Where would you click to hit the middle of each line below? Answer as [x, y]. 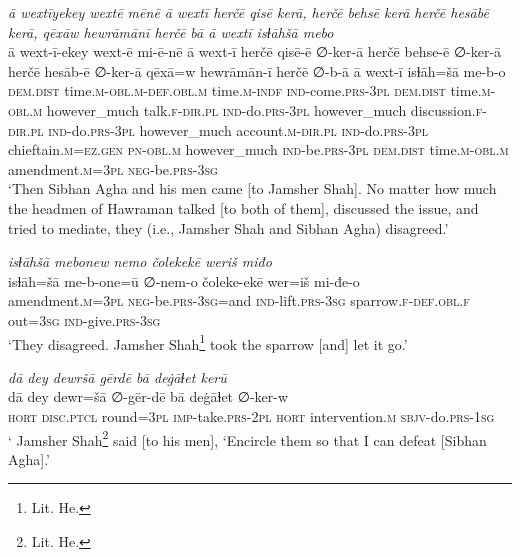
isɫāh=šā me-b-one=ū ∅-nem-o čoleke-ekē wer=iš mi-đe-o [184, 280]
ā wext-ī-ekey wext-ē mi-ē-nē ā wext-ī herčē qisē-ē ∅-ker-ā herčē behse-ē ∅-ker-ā [255, 51]
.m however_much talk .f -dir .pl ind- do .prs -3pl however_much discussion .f [256, 109]
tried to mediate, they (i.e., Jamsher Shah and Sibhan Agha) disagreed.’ [228, 227]
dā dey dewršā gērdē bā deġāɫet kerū [117, 376]
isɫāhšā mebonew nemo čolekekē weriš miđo [140, 261]
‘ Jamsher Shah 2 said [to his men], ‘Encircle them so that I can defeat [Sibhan [247, 438]
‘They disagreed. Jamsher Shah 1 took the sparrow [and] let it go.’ [208, 342]
